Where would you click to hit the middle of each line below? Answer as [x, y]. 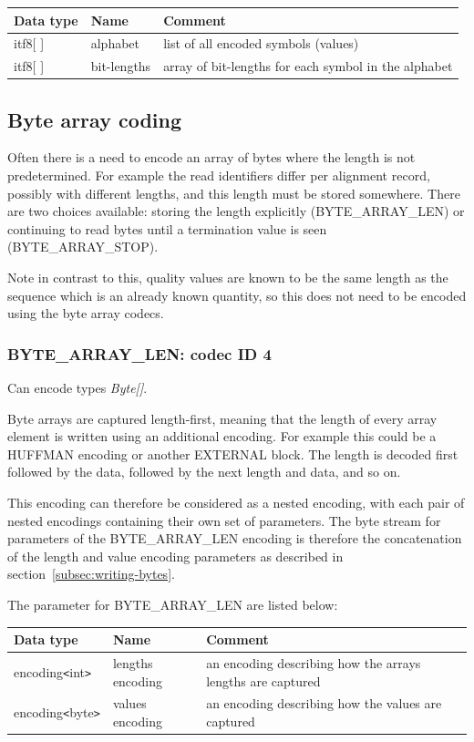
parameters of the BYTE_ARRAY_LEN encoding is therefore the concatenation [235, 538]
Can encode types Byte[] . [77, 388]
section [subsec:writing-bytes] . [91, 574]
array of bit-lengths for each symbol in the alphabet [308, 66]
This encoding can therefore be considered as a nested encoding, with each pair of [236, 503]
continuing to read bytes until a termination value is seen [167, 228]
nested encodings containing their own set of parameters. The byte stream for [224, 520]
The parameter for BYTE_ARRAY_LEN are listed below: [173, 604]
